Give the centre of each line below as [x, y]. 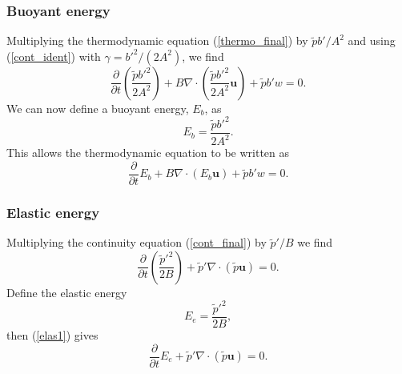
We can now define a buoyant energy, [98, 108]
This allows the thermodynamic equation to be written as [148, 153]
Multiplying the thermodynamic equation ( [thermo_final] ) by [157, 40]
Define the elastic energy [67, 292]
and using [372, 40]
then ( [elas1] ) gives [52, 334]
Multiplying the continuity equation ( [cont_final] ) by [137, 242]
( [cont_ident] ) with [54, 56]
